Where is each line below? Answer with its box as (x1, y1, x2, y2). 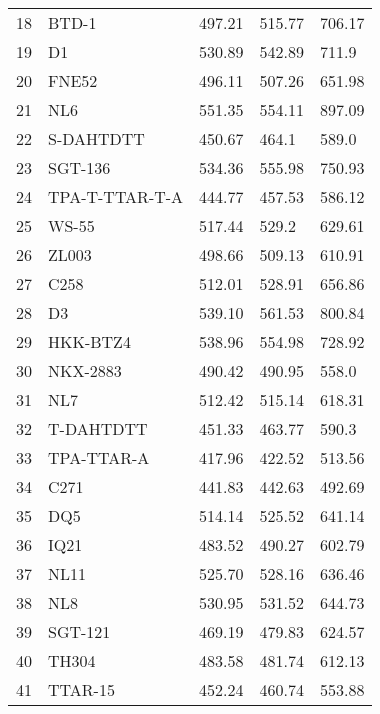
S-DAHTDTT (48, 127, 145, 150)
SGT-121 (48, 620, 111, 643)
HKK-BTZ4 (48, 330, 131, 353)
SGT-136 (48, 156, 111, 179)
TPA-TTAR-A (48, 446, 150, 469)
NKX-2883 (48, 359, 122, 382)
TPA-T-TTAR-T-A (48, 185, 184, 208)
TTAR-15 (48, 678, 115, 701)
